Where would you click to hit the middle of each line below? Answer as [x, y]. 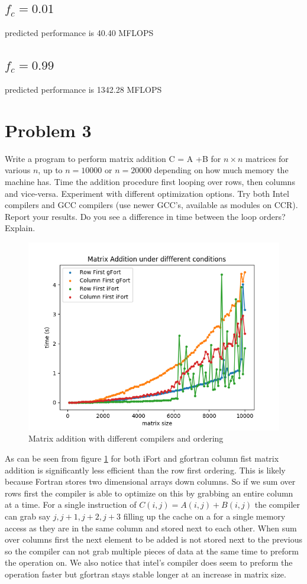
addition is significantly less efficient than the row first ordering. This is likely [145, 470]
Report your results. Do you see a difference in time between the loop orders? [145, 216]
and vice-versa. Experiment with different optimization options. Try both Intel [147, 193]
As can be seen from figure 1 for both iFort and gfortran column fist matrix [142, 458]
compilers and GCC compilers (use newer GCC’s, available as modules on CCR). [151, 205]
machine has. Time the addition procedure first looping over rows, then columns [150, 181]
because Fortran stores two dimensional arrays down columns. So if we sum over [150, 481]
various [18, 170]
